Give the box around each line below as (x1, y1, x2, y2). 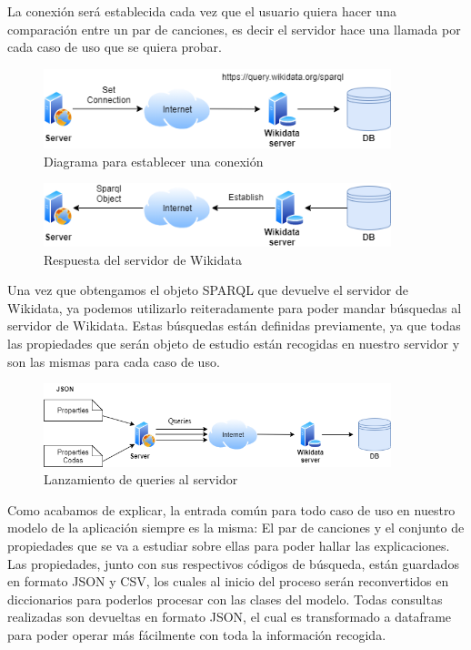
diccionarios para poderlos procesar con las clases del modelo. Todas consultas (7, 589, 443, 608)
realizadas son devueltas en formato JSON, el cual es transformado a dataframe (7, 607, 452, 626)
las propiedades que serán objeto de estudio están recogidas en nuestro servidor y (7, 334, 460, 353)
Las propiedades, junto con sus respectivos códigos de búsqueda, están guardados (7, 554, 459, 573)
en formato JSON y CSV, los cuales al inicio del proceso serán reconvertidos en (7, 572, 449, 591)
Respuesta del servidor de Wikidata (44, 249, 242, 269)
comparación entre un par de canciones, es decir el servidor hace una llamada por (7, 19, 461, 38)
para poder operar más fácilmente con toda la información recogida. (7, 625, 386, 644)
